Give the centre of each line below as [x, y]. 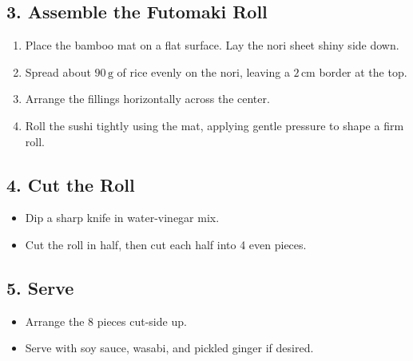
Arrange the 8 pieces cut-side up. [106, 321]
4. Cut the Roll [71, 184]
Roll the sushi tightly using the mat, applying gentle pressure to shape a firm [214, 125]
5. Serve [40, 287]
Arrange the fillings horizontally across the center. [147, 99]
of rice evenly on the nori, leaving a [203, 71]
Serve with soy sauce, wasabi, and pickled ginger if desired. [169, 348]
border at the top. [363, 71]
